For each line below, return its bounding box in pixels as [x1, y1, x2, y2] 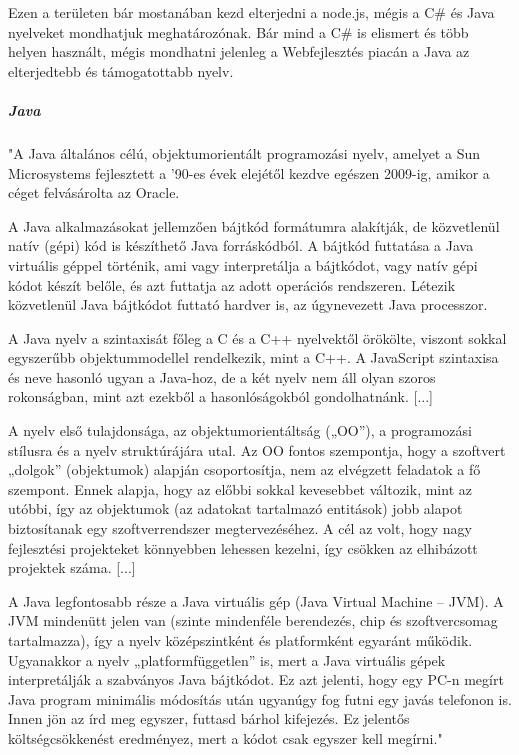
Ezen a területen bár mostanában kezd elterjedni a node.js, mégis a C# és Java [8, 2, 495, 22]
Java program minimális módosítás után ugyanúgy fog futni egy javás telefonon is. [8, 688, 512, 709]
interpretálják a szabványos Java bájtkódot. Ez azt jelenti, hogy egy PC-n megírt [8, 669, 504, 690]
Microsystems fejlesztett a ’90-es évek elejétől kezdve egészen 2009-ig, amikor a [8, 162, 490, 183]
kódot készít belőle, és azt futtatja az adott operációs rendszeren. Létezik [8, 274, 456, 295]
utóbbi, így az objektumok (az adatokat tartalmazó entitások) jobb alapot [8, 498, 463, 519]
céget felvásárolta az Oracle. [8, 182, 180, 203]
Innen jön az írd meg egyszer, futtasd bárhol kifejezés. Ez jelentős [8, 708, 410, 729]
